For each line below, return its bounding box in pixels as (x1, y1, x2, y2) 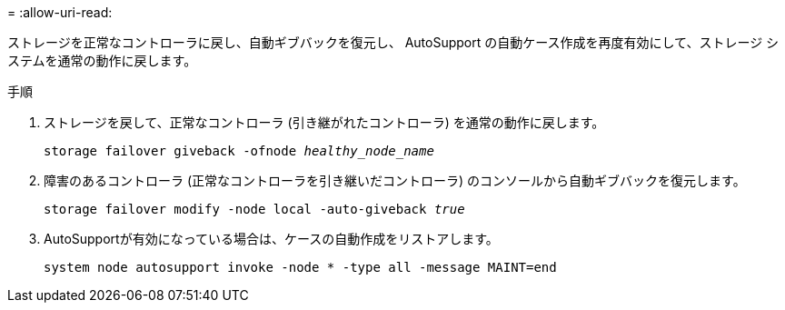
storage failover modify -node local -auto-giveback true (44, 202, 465, 216)
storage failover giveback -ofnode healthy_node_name (44, 144, 434, 158)
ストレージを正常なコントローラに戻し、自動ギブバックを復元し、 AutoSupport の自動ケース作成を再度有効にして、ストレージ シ (7, 35, 780, 50)
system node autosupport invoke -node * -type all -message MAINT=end (44, 260, 557, 275)
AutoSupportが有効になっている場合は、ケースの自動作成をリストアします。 (44, 231, 499, 246)
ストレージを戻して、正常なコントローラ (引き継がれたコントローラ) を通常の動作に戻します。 (44, 115, 605, 130)
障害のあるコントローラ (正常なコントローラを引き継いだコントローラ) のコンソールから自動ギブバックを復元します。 (44, 173, 746, 188)
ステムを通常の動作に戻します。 (7, 53, 197, 68)
